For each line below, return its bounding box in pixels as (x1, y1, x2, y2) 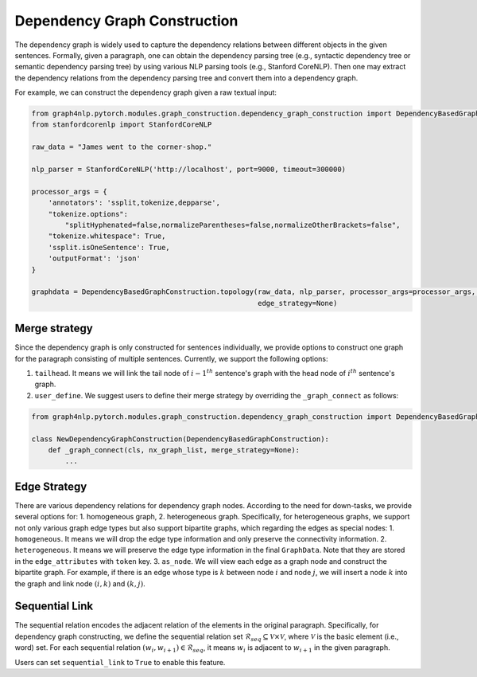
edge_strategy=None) (257, 299, 338, 307)
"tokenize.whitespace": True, (48, 232, 166, 241)
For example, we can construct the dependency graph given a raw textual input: (14, 88, 277, 97)
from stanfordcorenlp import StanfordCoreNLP (31, 120, 212, 129)
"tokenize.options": (48, 209, 129, 218)
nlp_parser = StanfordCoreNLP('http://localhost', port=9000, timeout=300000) (31, 165, 346, 174)
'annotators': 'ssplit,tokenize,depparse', (48, 198, 220, 207)
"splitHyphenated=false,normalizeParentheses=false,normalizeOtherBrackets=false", (64, 221, 401, 229)
